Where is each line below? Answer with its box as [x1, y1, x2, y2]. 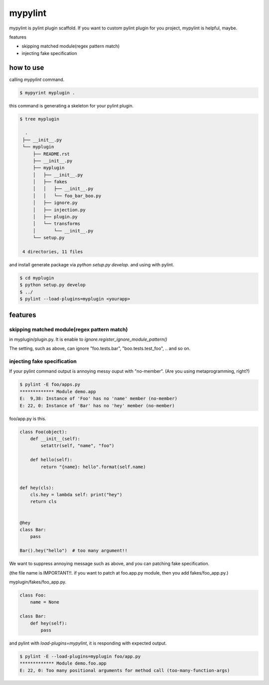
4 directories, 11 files [22, 249, 83, 254]
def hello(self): [30, 457, 73, 463]
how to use [9, 63, 44, 72]
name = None [30, 600, 60, 605]
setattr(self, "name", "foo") [40, 443, 115, 449]
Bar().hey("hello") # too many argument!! [19, 548, 128, 554]
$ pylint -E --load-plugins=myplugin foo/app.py [19, 654, 141, 659]
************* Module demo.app [19, 389, 97, 394]
